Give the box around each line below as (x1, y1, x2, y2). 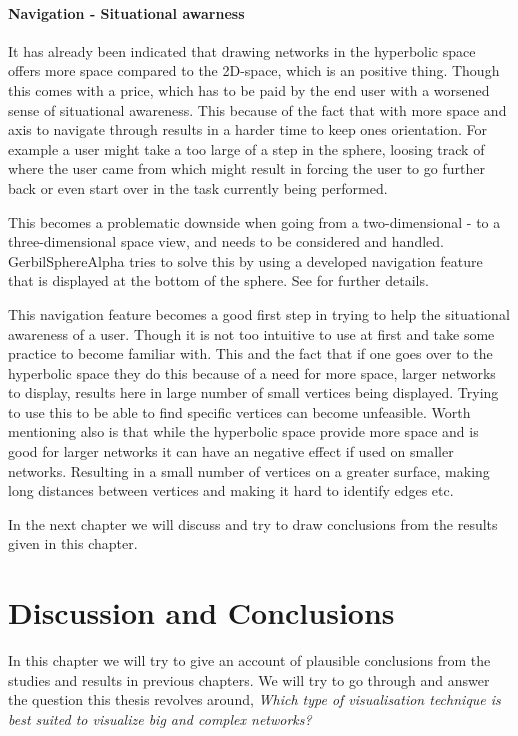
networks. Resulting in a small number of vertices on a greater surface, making (8, 460, 490, 481)
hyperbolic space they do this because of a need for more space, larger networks (8, 362, 496, 383)
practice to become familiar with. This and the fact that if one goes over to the (8, 343, 493, 364)
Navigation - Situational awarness (8, 2, 245, 23)
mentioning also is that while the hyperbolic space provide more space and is (8, 421, 479, 442)
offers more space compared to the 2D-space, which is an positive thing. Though (8, 60, 500, 81)
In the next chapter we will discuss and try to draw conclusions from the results (8, 513, 498, 534)
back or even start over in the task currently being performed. (8, 177, 388, 198)
